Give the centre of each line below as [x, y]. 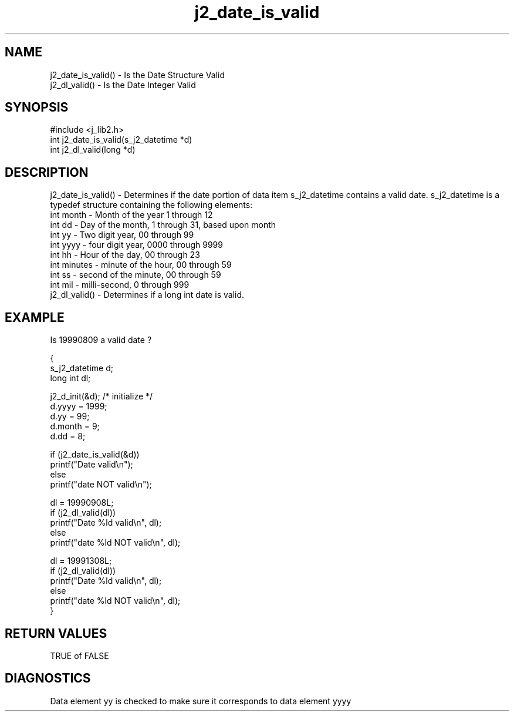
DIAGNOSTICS [48, 678]
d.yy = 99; [70, 416]
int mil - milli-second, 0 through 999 [120, 285]
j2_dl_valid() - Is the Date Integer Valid [123, 85]
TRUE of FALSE [80, 656]
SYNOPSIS [37, 107]
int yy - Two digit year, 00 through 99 [122, 235]
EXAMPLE [35, 317]
